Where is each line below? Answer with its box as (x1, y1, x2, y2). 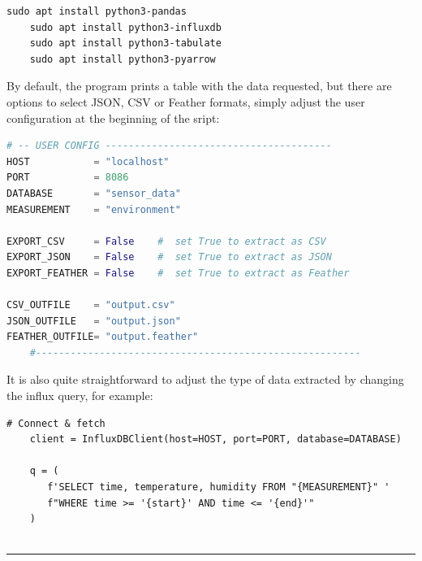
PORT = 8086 (6, 172, 129, 184)
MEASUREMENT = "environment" (6, 203, 181, 215)
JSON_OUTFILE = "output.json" (6, 315, 181, 327)
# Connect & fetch (6, 417, 105, 429)
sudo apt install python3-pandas (6, 6, 187, 17)
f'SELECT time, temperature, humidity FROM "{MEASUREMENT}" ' (47, 481, 390, 494)
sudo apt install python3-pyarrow (29, 53, 216, 65)
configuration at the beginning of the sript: (6, 109, 220, 126)
